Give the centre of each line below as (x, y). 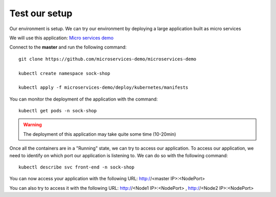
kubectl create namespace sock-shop (64, 73)
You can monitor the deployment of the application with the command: (84, 99)
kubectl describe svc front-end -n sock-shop (77, 167)
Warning (32, 125)
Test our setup (41, 13)
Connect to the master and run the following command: (68, 47)
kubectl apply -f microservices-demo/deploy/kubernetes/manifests (103, 88)
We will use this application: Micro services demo (62, 38)
